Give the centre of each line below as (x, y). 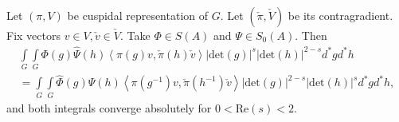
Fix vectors (33, 35)
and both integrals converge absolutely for (109, 107)
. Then (311, 35)
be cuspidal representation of (138, 15)
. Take (135, 35)
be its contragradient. (340, 15)
